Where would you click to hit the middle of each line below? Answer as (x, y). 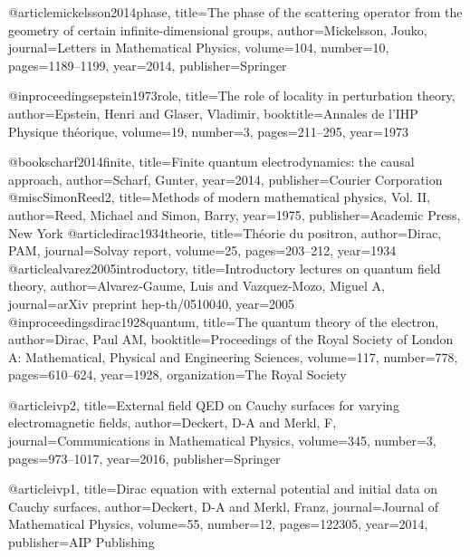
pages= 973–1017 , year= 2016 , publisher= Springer (144, 458)
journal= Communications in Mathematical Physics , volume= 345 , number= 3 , (222, 441)
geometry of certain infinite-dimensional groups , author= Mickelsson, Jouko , (218, 29)
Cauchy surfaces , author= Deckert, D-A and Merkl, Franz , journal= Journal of (223, 506)
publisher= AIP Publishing (82, 542)
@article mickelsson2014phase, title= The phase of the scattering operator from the (235, 12)
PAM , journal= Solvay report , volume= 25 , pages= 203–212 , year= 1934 (202, 250)
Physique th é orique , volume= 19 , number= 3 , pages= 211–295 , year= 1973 (208, 131)
